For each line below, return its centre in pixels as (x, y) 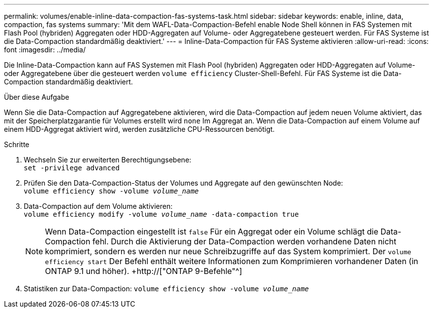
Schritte (17, 144)
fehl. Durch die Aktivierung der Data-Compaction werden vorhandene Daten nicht (244, 241)
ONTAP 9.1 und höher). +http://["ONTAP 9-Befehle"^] (144, 271)
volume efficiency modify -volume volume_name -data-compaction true (161, 214)
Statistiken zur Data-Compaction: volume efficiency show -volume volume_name (166, 289)
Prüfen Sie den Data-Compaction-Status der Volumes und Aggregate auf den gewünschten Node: (183, 183)
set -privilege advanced (72, 168)
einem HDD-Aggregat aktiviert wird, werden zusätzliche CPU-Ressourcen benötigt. (139, 129)
